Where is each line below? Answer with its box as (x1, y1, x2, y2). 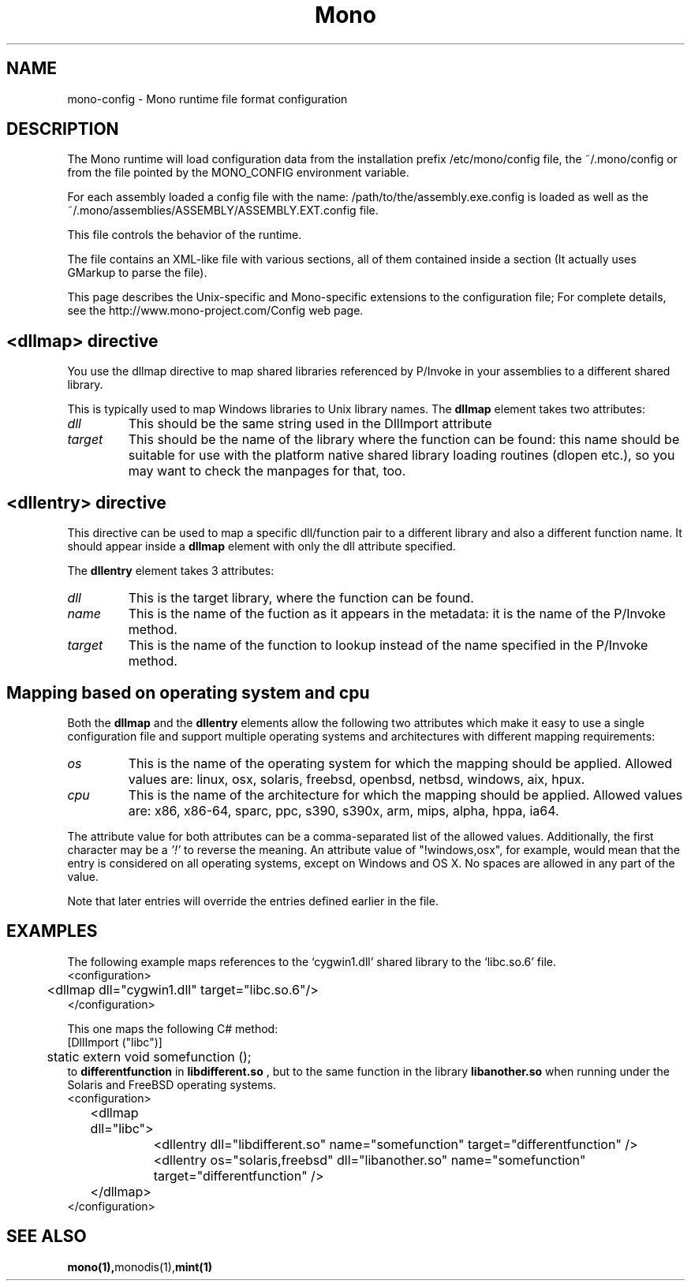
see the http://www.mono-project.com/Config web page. (67, 304, 364, 318)
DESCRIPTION (6, 119, 119, 140)
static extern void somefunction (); (47, 1048, 252, 1065)
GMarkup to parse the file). (67, 266, 207, 280)
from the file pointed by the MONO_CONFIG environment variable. (67, 166, 409, 180)
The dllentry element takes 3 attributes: (67, 564, 275, 578)
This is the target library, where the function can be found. (128, 590, 474, 606)
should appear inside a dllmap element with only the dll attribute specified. (67, 539, 456, 554)
